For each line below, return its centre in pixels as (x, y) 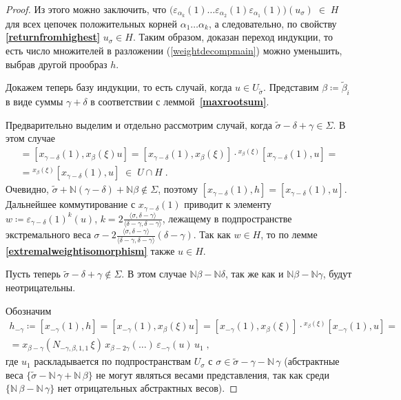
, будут (337, 274)
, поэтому (178, 189)
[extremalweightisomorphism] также (90, 250)
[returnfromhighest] (53, 37)
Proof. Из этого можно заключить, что (86, 9)
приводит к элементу (228, 204)
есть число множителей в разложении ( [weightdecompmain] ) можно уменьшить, (174, 51)
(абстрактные (312, 361)
